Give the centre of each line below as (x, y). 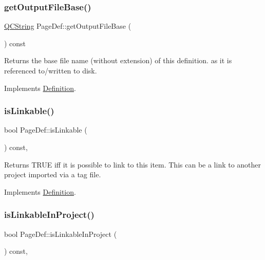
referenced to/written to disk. (51, 70)
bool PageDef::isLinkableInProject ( (61, 234)
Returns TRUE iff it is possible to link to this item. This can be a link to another (133, 164)
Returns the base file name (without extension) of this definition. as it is (118, 60)
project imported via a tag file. (53, 174)
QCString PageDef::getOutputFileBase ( (68, 26)
